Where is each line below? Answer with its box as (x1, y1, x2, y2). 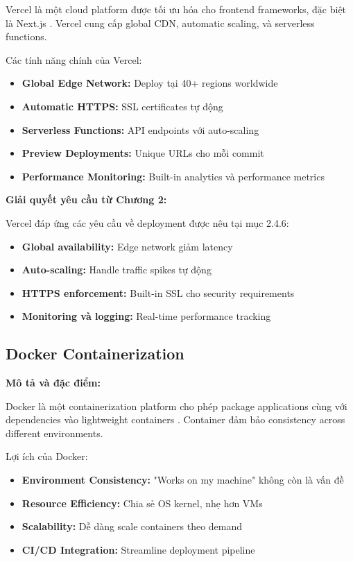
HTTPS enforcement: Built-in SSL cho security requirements (21, 285, 295, 300)
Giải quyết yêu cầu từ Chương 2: (6, 192, 167, 207)
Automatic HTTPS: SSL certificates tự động (21, 99, 223, 113)
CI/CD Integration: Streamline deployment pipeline (21, 542, 255, 556)
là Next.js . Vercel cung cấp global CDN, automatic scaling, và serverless (6, 15, 315, 30)
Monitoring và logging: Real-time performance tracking (21, 309, 271, 323)
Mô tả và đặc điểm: (6, 375, 101, 390)
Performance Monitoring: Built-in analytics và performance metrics (21, 169, 325, 183)
